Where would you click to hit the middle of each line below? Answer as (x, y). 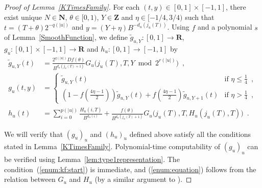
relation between (30, 179)
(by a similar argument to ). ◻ (143, 179)
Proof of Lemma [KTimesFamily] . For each (72, 7)
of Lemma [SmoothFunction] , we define (66, 37)
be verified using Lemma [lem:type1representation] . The (92, 159)
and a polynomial (225, 27)
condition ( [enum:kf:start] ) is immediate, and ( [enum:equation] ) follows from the (130, 169)
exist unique (23, 17)
